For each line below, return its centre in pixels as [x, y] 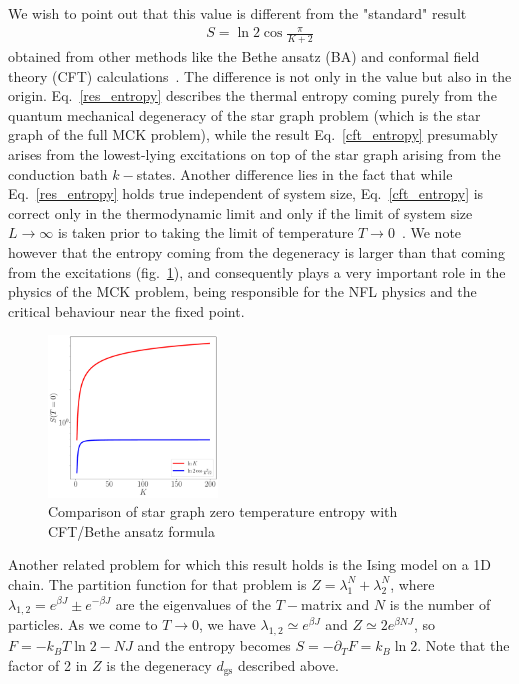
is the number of [440, 603]
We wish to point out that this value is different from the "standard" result [237, 13]
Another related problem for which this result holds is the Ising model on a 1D [249, 564]
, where [412, 583]
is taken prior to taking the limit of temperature [205, 232]
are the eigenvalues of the [193, 603]
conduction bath [58, 173]
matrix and [335, 603]
